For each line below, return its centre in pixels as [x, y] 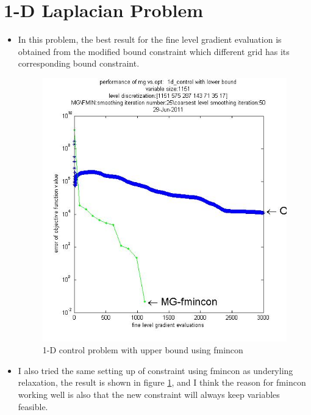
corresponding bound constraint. [79, 63]
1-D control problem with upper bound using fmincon [143, 350]
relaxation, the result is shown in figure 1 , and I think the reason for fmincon [162, 382]
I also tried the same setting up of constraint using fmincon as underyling [155, 370]
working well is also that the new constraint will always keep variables [149, 394]
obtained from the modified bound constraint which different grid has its [154, 51]
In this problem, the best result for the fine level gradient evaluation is [150, 39]
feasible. [33, 406]
